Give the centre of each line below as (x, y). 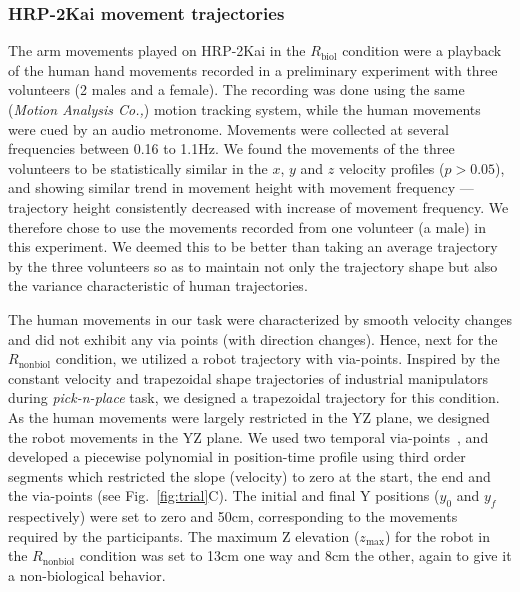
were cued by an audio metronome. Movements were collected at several (228, 128)
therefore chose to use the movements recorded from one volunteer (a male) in (247, 226)
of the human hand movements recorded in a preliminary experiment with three (253, 69)
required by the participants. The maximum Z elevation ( (184, 535)
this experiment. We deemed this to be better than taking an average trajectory (253, 246)
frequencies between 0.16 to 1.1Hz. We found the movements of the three (231, 148)
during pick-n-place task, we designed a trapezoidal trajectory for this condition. (254, 397)
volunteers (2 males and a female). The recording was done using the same (236, 89)
